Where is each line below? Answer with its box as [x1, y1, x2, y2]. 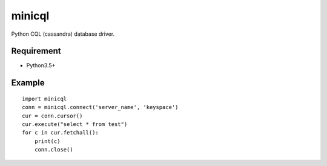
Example [11, 78, 45, 88]
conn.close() [34, 146, 73, 153]
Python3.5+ [26, 62, 56, 69]
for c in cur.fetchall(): [22, 129, 99, 136]
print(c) [34, 138, 61, 145]
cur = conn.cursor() [22, 112, 83, 119]
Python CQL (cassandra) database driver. [11, 30, 115, 38]
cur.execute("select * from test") [22, 121, 128, 128]
